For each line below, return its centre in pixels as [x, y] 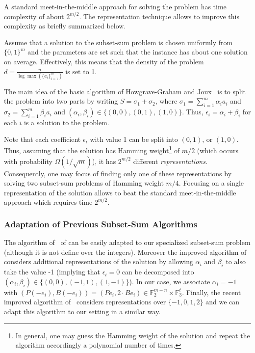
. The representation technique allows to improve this [159, 16]
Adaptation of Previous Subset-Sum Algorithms [101, 224]
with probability [28, 161]
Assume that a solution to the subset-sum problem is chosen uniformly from [118, 42]
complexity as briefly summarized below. [65, 26]
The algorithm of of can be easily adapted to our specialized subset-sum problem [127, 242]
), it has [104, 161]
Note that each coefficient [42, 139]
